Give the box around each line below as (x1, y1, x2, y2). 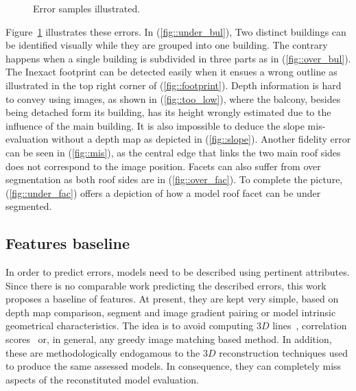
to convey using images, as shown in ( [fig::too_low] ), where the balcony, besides (5, 91, 341, 106)
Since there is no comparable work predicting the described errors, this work (5, 278, 327, 292)
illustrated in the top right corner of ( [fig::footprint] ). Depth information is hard (5, 78, 342, 92)
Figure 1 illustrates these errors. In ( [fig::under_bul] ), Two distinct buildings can (5, 24, 346, 38)
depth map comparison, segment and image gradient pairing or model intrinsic (5, 305, 336, 319)
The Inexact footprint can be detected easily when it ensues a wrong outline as (5, 64, 337, 79)
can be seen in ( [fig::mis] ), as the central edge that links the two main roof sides (5, 145, 341, 159)
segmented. (5, 199, 52, 213)
